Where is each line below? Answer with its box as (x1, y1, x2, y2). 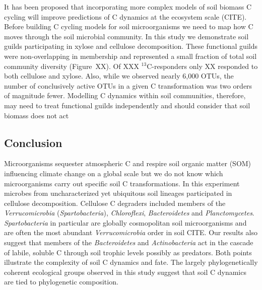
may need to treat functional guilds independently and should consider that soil (4, 100, 250, 110)
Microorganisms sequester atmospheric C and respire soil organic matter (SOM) (4, 158, 251, 169)
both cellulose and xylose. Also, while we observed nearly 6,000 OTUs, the (4, 70, 234, 81)
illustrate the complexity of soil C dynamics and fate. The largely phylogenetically (4, 257, 258, 267)
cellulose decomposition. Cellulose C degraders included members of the (4, 197, 226, 208)
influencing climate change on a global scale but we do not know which (4, 168, 223, 178)
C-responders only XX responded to (147, 60, 258, 71)
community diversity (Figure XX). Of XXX (4, 60, 139, 71)
